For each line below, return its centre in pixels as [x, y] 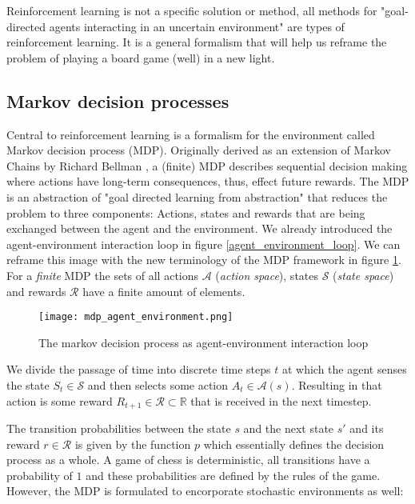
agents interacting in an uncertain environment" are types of [197, 26]
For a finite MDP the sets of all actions [103, 275]
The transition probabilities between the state [119, 428]
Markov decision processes [118, 100]
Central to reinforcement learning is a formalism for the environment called [191, 134]
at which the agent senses [344, 369]
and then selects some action [158, 384]
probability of [40, 475]
